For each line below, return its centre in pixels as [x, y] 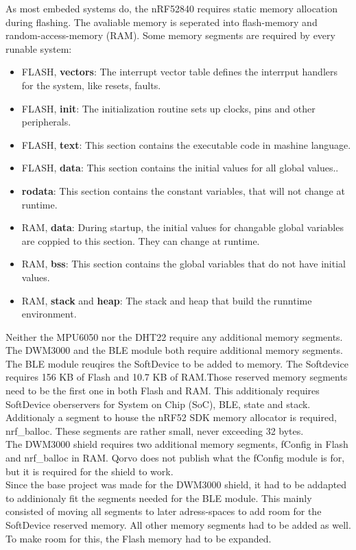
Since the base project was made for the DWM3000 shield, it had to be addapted [176, 485]
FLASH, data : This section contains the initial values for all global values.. [180, 168]
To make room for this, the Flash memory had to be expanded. [139, 538]
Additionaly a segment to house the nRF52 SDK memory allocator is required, [171, 417]
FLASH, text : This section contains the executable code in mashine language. [186, 144]
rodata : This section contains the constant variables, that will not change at [183, 190]
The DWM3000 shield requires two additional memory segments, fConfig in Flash [177, 444]
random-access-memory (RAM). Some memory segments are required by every [170, 35]
